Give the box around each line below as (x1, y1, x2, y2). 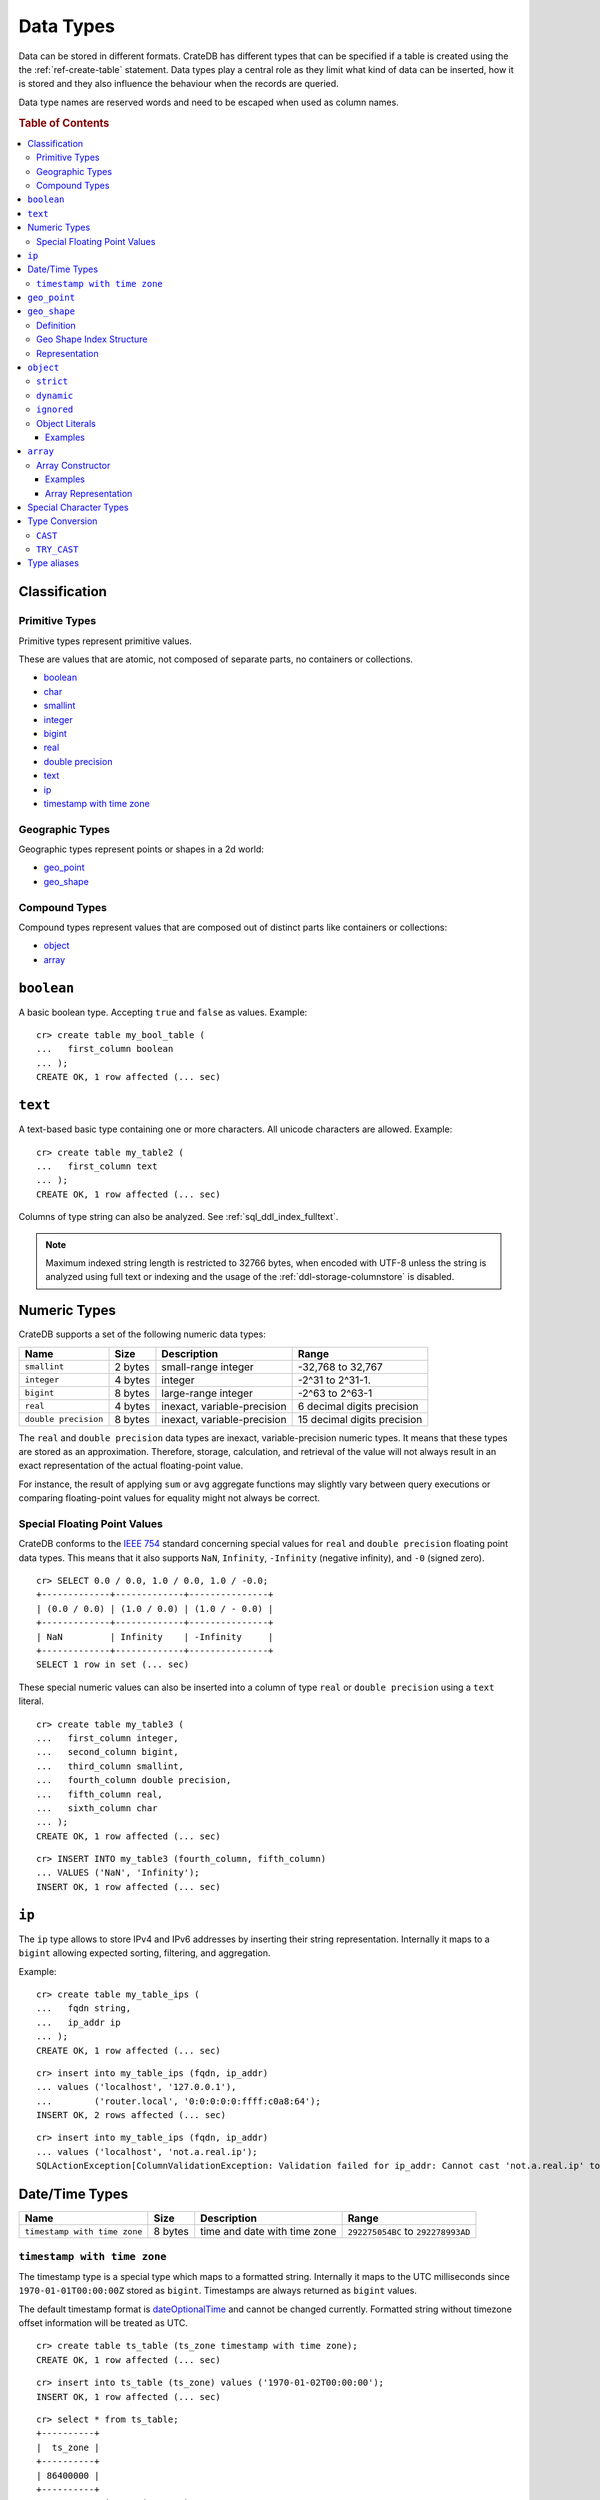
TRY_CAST (36, 544, 79, 555)
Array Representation (45, 487, 133, 499)
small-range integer (161, 1360, 254, 1374)
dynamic (36, 390, 74, 401)
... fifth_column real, (36, 1788, 164, 1800)
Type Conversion (27, 515, 98, 527)
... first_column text (36, 1160, 158, 1172)
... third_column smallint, (36, 1760, 185, 1772)
